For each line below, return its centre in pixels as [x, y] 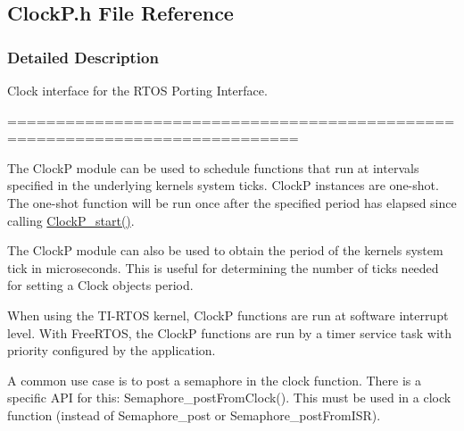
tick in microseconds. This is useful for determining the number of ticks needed [223, 267]
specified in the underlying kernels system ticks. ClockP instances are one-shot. [223, 185]
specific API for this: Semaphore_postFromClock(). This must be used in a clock [229, 398]
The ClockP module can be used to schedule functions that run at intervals [213, 167]
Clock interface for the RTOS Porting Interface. [137, 90]
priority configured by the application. [112, 350]
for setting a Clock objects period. [100, 285]
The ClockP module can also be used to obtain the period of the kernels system [225, 250]
